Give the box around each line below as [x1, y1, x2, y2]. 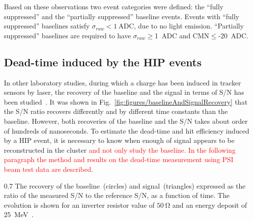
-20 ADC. [218, 30, 249, 40]
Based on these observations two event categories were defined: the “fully [4, 1, 224, 11]
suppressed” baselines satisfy [4, 21, 90, 31]
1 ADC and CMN [155, 30, 209, 40]
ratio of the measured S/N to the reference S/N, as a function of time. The [4, 190, 230, 200]
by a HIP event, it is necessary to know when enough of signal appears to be [4, 135, 235, 145]
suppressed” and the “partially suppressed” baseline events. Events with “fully [4, 11, 239, 21]
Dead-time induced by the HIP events [4, 54, 202, 69]
